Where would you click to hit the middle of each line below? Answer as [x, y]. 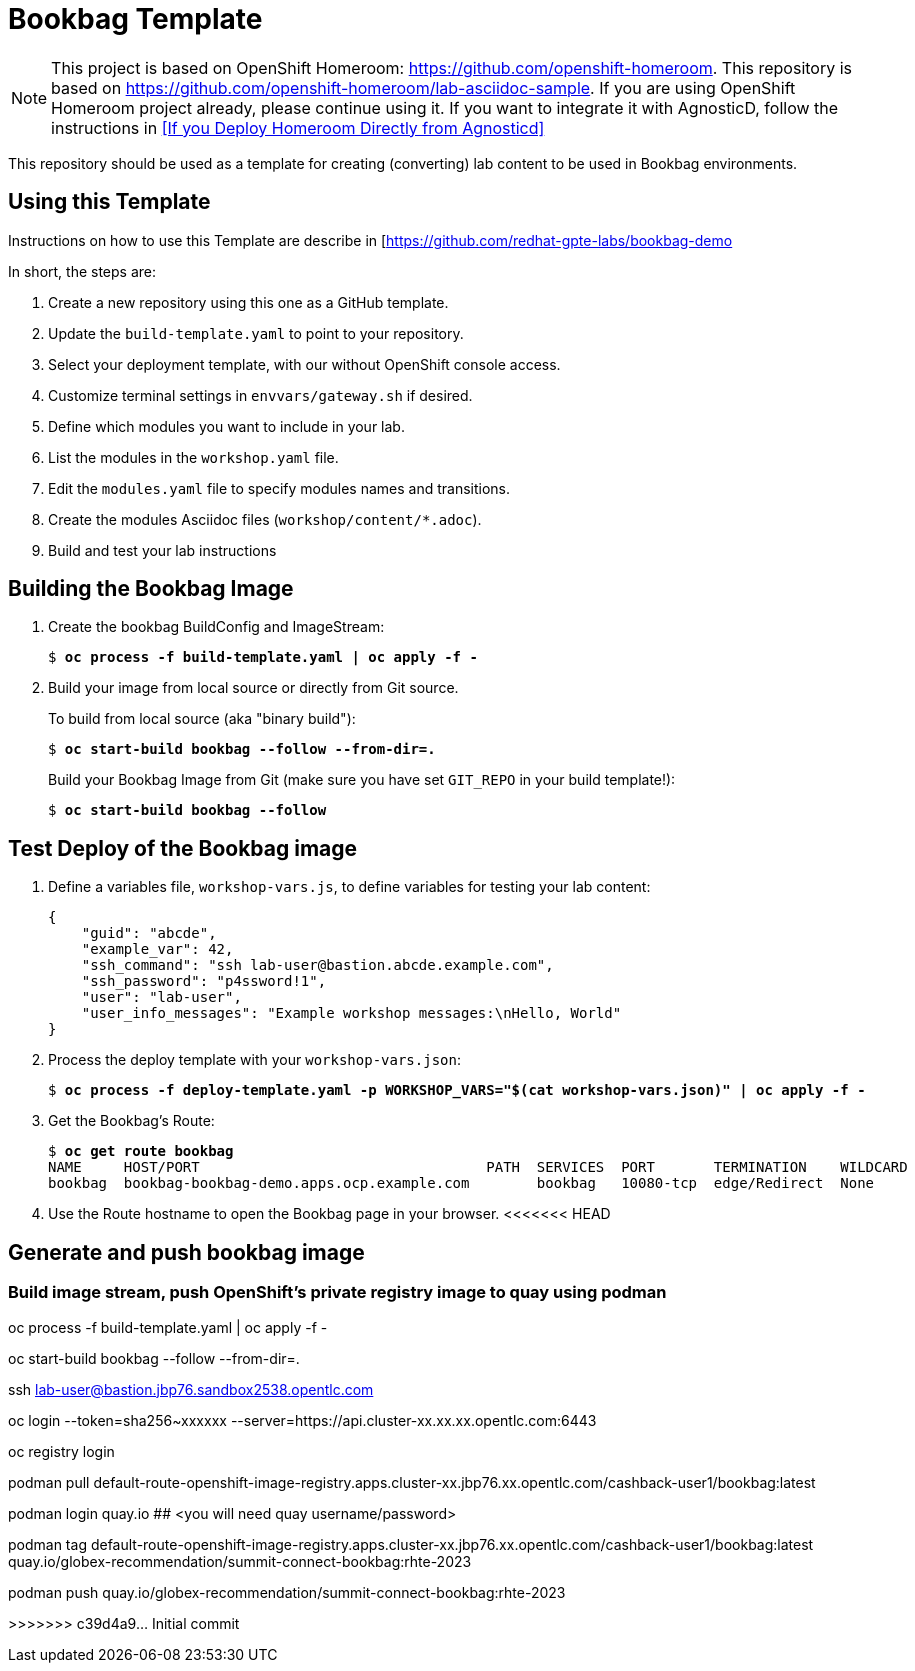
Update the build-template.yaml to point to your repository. [256, 333]
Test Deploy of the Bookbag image [183, 848]
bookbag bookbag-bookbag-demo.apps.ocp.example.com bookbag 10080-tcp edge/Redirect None [461, 1183]
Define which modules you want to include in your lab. [226, 426]
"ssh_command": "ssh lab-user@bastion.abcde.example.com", [317, 965]
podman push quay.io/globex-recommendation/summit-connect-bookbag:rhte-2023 [287, 1592]
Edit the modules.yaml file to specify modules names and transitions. [279, 488]
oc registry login [61, 1451]
